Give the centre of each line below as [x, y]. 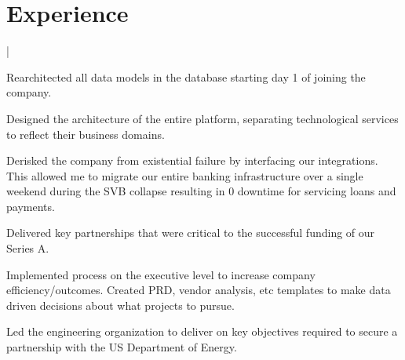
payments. [31, 206]
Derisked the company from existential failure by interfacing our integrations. [192, 160]
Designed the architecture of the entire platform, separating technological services [202, 118]
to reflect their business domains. [86, 134]
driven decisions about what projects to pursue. [120, 305]
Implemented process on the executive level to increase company [161, 274]
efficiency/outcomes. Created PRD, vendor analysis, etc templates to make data [199, 290]
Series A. [28, 248]
